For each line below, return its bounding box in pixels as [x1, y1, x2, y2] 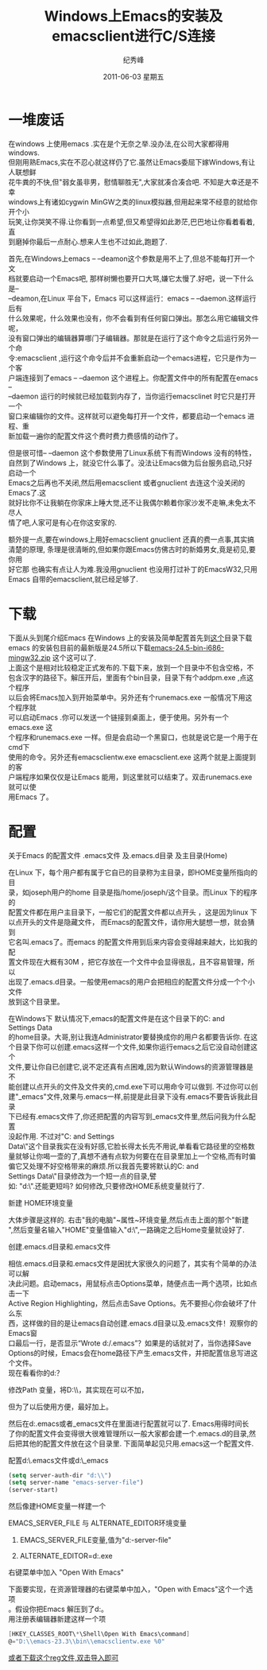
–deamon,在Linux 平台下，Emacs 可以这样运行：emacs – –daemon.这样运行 [8, 293, 257, 303]
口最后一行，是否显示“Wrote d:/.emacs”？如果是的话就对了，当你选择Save [8, 1338, 252, 1348]
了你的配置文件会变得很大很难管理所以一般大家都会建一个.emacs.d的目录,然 [8, 1428, 257, 1438]
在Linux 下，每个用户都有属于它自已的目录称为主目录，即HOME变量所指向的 [8, 868, 258, 877]
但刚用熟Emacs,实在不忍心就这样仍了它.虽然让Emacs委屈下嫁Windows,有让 [8, 157, 256, 167]
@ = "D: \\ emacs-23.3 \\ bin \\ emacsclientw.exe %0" [8, 1637, 165, 1646]
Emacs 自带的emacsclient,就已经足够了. [8, 574, 139, 584]
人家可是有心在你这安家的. [31, 518, 118, 527]
